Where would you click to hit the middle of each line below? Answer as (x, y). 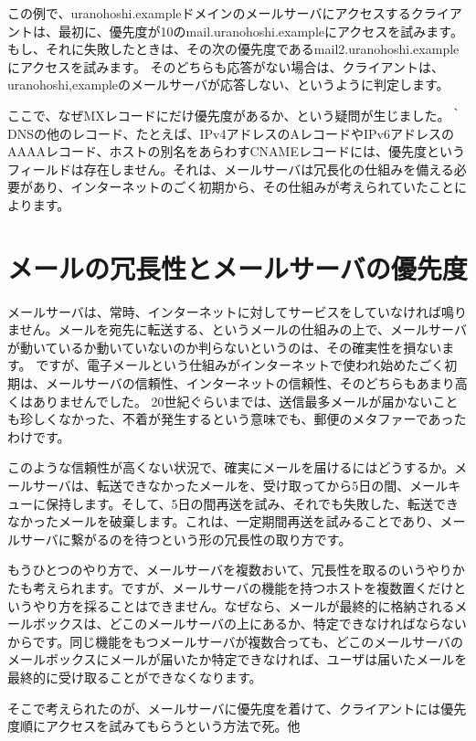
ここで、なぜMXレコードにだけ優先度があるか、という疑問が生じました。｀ (235, 115)
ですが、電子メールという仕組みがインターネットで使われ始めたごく (240, 365)
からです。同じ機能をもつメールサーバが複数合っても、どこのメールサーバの (236, 641)
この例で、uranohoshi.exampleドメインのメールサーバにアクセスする (209, 13)
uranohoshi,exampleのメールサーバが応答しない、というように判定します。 (228, 85)
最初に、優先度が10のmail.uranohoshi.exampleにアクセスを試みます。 (260, 31)
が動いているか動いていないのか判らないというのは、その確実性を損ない (225, 347)
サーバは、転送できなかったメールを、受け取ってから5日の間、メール (240, 485)
